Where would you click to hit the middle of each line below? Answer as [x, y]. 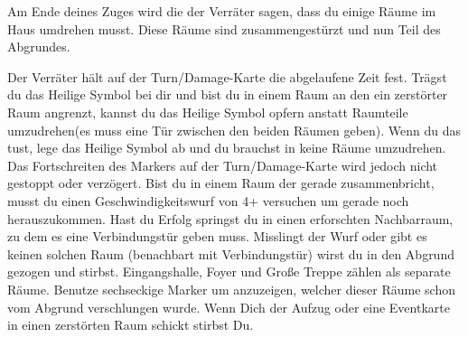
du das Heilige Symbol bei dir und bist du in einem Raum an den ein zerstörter [228, 94]
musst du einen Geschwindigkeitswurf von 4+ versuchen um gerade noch [208, 200]
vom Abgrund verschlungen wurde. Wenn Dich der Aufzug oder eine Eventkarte [229, 307]
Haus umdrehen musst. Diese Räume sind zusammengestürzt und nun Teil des [224, 28]
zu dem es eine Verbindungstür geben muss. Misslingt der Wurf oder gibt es [217, 236]
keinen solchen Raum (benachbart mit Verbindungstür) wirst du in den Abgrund [231, 253]
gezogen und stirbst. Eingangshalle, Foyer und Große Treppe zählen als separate [229, 271]
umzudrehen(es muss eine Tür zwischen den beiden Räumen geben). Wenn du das [234, 130]
